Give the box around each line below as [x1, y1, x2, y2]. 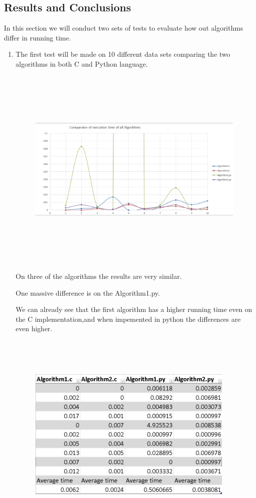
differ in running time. [4, 32, 71, 42]
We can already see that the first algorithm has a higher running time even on [15, 304, 252, 314]
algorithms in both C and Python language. [15, 58, 148, 69]
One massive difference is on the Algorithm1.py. [15, 287, 160, 298]
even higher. [15, 323, 52, 334]
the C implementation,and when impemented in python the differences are [15, 313, 241, 324]
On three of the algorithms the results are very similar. [15, 271, 182, 281]
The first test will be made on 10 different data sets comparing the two [15, 49, 230, 59]
